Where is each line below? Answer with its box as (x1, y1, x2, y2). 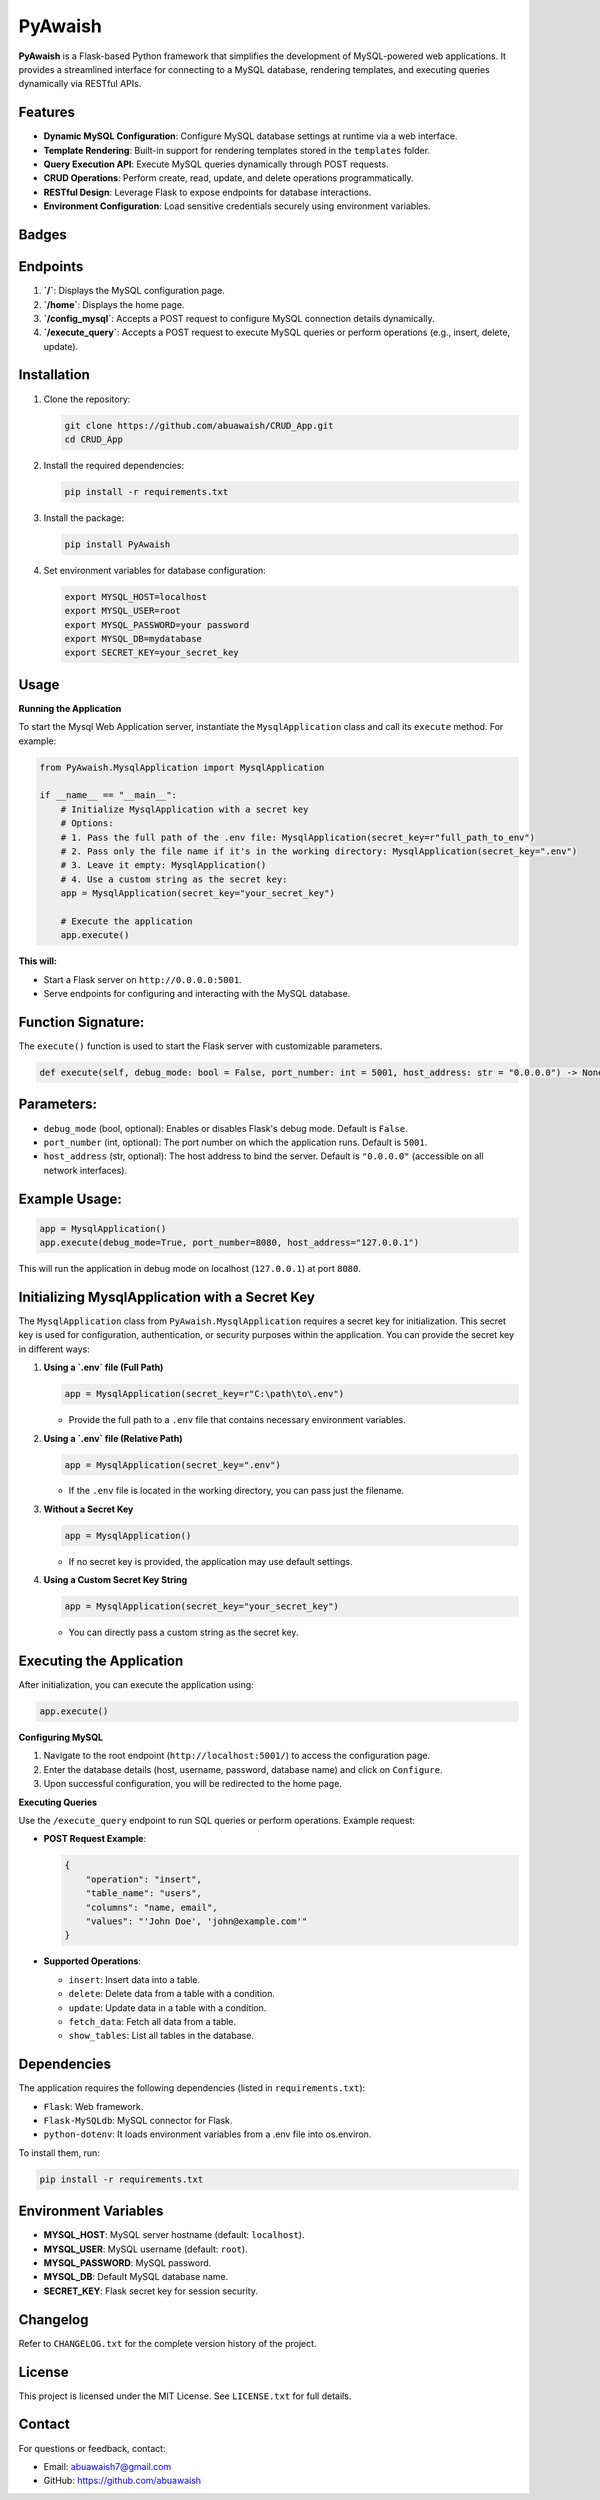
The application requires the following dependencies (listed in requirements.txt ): (18, 2082, 366, 2094)
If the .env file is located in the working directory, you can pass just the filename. (68, 1485, 405, 1497)
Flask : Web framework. (43, 2100, 144, 2112)
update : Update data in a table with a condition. (68, 2001, 267, 2014)
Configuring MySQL (18, 1731, 104, 1744)
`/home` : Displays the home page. (43, 298, 185, 310)
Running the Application (18, 702, 122, 714)
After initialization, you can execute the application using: (18, 1679, 254, 1691)
